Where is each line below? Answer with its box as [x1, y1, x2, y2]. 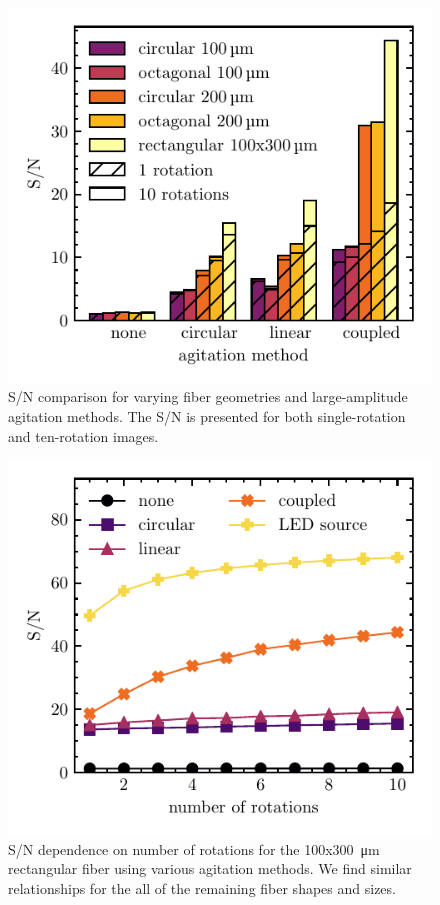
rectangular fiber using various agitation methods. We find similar [8, 858, 412, 879]
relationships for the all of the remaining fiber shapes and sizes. [8, 877, 396, 898]
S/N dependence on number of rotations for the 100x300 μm [8, 838, 380, 859]
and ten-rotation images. [8, 425, 159, 446]
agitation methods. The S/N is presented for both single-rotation [8, 406, 406, 427]
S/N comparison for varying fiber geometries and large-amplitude [8, 386, 408, 407]
